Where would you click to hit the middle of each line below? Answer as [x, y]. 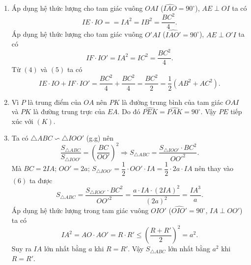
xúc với [22, 121]
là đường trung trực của [69, 111]
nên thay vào [214, 168]
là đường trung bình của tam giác [172, 102]
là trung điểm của [55, 102]
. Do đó [129, 111]
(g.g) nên [100, 137]
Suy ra [21, 249]
